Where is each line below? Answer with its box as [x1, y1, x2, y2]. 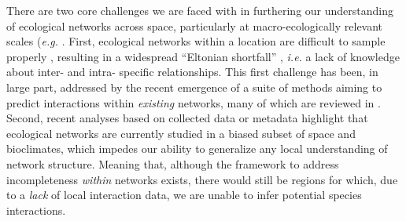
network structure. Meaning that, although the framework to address [6, 155, 339, 172]
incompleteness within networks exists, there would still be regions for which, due [6, 171, 398, 187]
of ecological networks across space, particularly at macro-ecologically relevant [6, 17, 383, 34]
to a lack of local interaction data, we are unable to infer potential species [6, 187, 362, 203]
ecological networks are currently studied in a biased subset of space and [6, 125, 356, 141]
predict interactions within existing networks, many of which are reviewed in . [6, 94, 381, 110]
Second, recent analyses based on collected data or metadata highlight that [6, 110, 368, 126]
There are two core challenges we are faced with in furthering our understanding [6, 2, 394, 18]
